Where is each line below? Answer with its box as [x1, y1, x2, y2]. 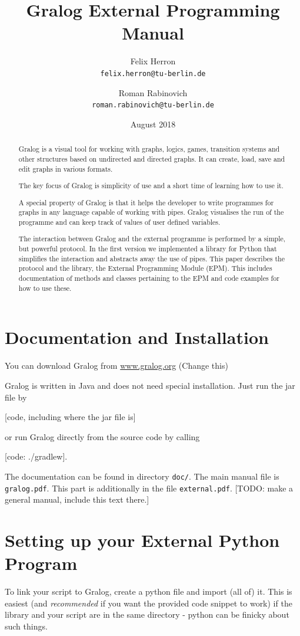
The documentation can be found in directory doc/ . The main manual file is [5, 470, 279, 482]
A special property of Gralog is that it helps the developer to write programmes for [18, 197, 274, 207]
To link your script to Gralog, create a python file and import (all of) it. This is [5, 585, 292, 598]
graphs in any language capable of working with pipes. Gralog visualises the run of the [18, 207, 284, 217]
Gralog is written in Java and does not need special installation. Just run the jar [5, 379, 295, 391]
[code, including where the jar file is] [5, 411, 136, 423]
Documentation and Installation [5, 325, 269, 349]
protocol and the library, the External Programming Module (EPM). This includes [18, 263, 272, 273]
